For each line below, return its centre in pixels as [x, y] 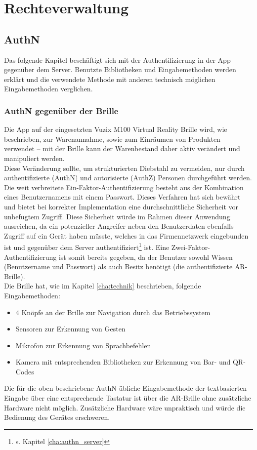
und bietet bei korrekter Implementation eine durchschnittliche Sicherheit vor [121, 206]
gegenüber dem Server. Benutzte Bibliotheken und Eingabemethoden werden [120, 69]
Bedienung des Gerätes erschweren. [57, 417]
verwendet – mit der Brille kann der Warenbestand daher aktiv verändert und [122, 148]
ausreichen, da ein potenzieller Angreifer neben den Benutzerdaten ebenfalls [119, 226]
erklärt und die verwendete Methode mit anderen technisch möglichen [110, 79]
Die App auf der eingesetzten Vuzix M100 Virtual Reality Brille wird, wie [116, 129]
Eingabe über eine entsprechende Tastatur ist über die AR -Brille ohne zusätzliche [128, 398]
